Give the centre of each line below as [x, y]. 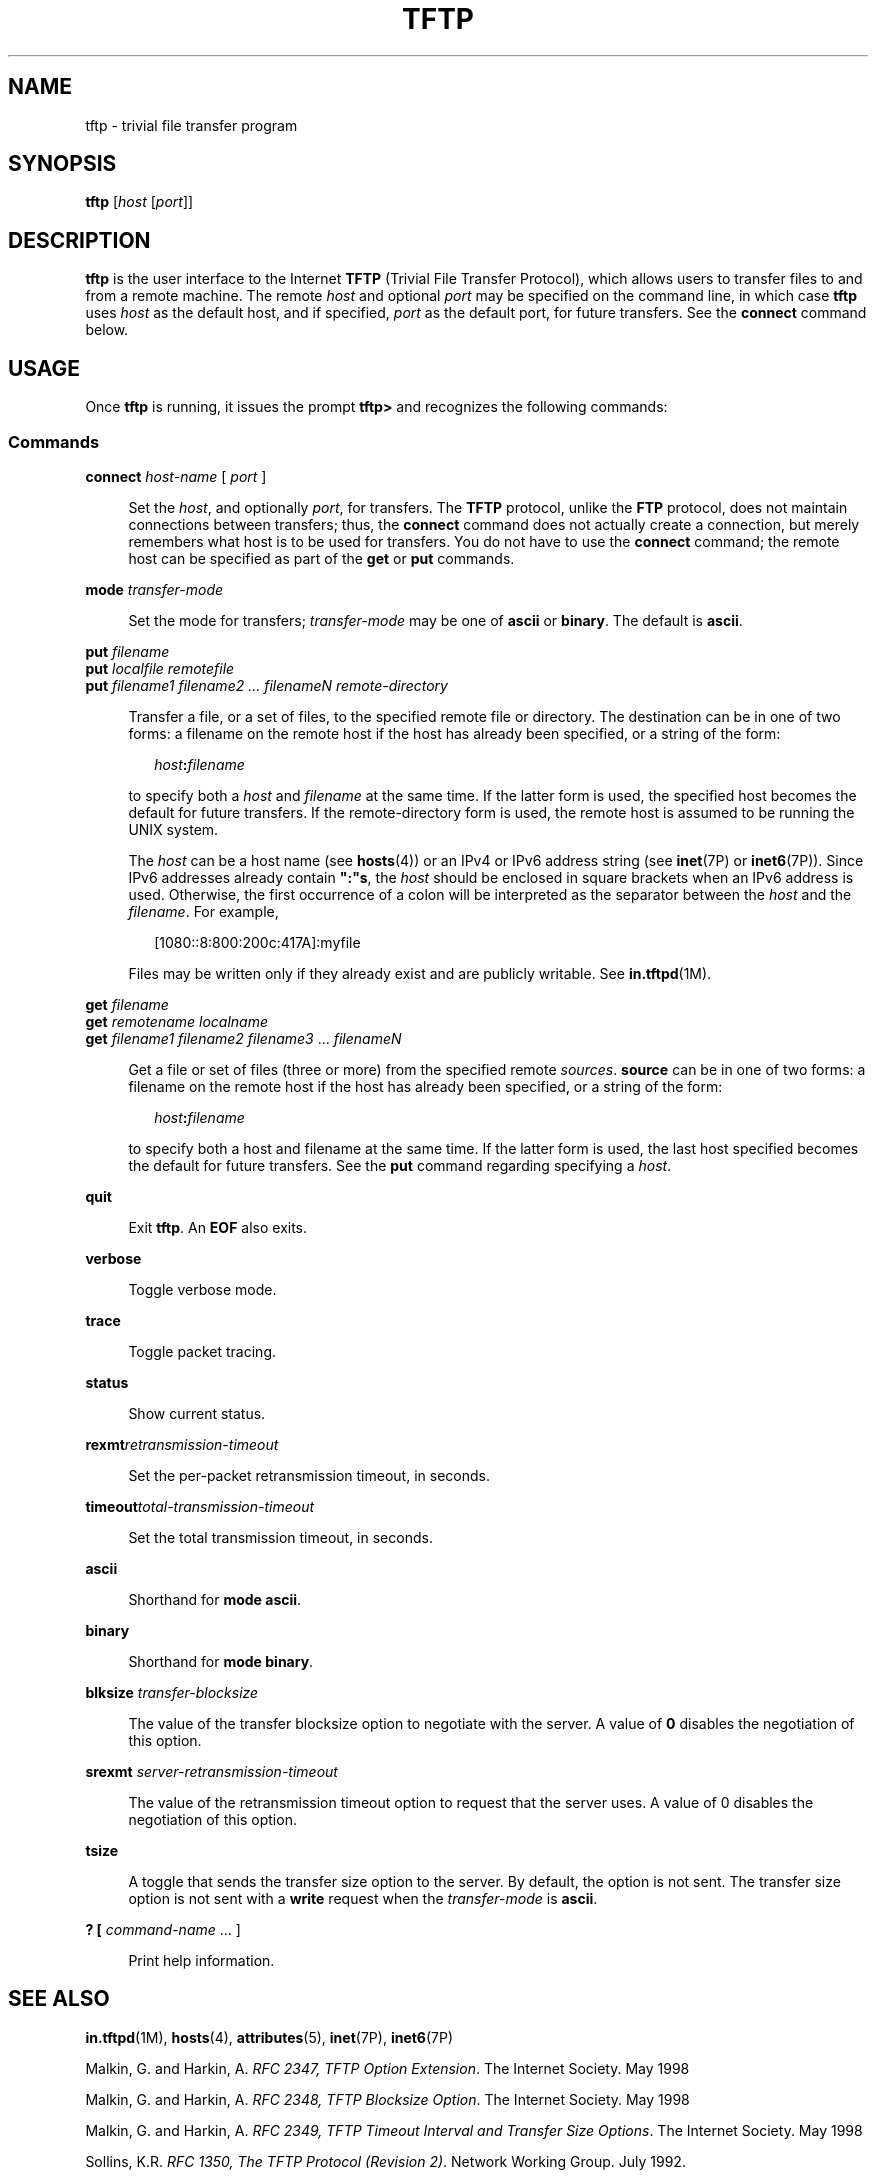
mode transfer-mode [154, 589]
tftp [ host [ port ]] [139, 202]
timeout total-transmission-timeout [200, 1506]
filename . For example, [203, 911]
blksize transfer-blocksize [172, 1692]
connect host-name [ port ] [176, 476]
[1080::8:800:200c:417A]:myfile [257, 942]
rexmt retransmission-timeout [182, 1444]
